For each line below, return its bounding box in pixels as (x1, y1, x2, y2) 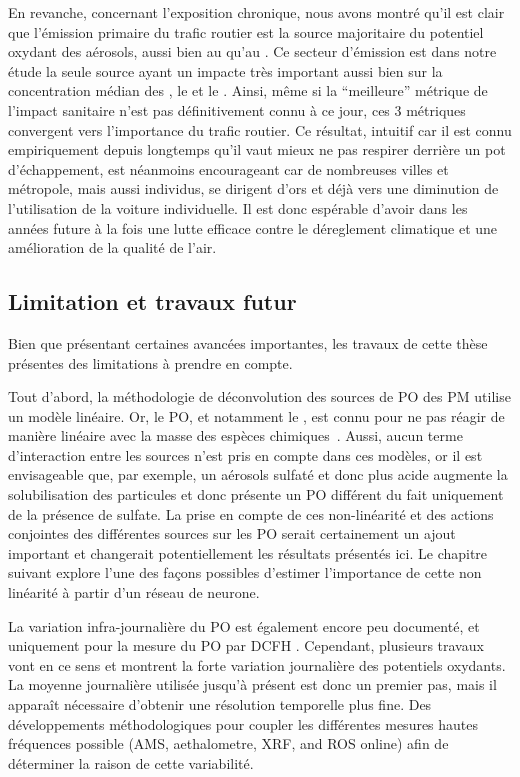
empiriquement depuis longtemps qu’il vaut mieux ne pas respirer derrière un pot (8, 139, 506, 160)
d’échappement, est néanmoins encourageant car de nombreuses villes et (8, 158, 449, 179)
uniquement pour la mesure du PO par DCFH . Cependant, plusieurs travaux (8, 635, 484, 656)
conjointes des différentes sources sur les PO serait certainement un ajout (8, 523, 456, 544)
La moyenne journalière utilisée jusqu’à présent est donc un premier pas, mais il (8, 674, 497, 695)
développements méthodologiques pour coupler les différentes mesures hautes (8, 713, 479, 734)
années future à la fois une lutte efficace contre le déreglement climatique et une (8, 217, 498, 238)
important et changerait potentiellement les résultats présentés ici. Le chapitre (8, 542, 488, 563)
